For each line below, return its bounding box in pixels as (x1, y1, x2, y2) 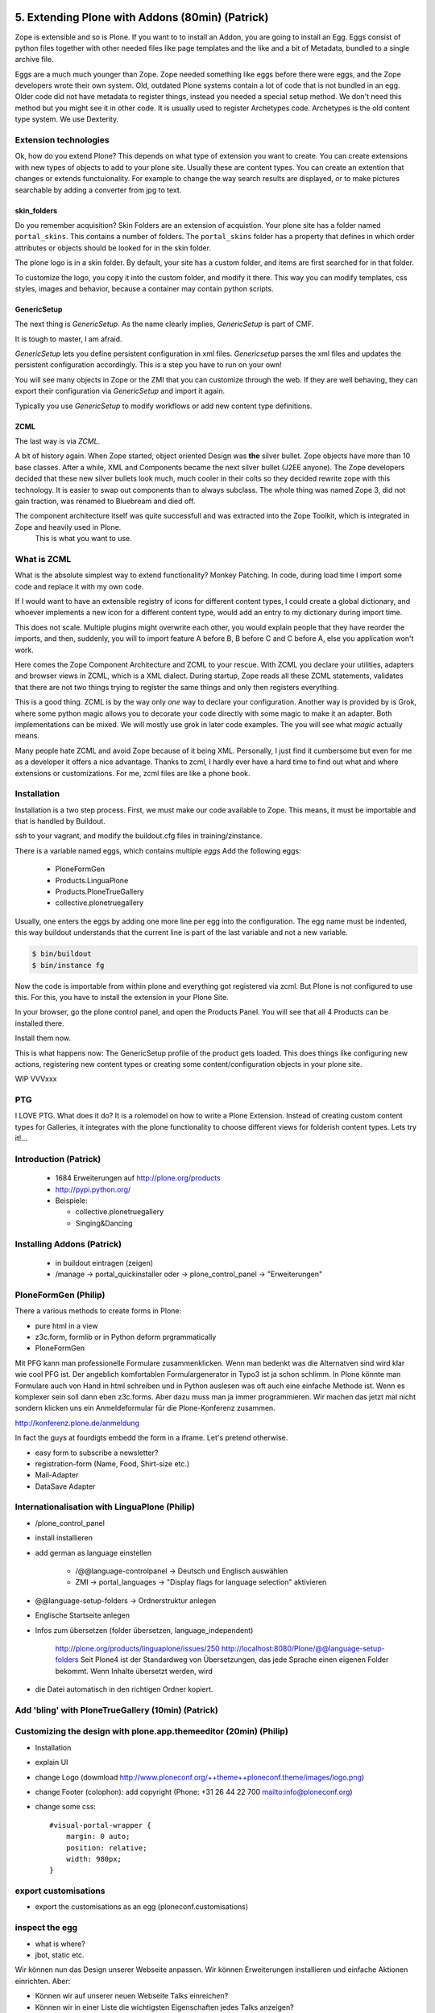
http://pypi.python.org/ (55, 1184, 131, 1194)
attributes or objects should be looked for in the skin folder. (14, 242, 211, 253)
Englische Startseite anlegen (35, 1610, 130, 1620)
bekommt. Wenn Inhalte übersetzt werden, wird (55, 1666, 213, 1676)
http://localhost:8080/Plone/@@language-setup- (222, 1643, 386, 1653)
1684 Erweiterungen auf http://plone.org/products (55, 1173, 221, 1183)
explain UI (35, 1758, 68, 1767)
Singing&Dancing (75, 1218, 133, 1228)
